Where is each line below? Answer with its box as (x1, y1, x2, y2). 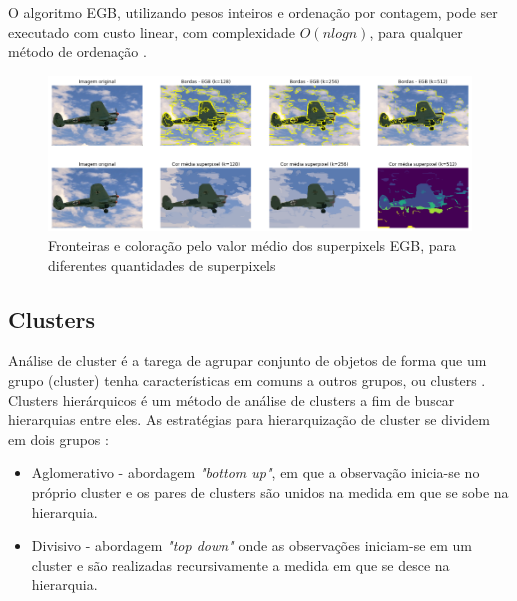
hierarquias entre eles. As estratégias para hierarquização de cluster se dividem (8, 409, 490, 430)
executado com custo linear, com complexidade (8, 21, 296, 42)
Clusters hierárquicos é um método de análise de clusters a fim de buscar (8, 389, 455, 410)
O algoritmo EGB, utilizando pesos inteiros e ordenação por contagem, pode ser (8, 2, 498, 22)
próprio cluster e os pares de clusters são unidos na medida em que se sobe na (31, 482, 509, 502)
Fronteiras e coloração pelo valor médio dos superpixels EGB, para (48, 235, 457, 256)
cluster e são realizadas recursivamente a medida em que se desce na (31, 554, 450, 575)
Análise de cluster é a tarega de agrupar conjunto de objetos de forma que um (8, 350, 487, 371)
